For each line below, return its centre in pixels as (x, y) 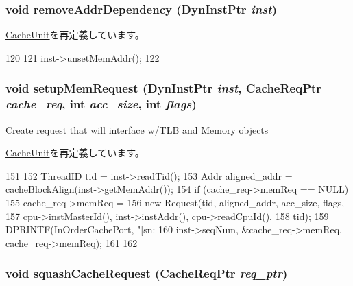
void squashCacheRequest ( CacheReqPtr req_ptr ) (147, 273)
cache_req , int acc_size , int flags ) (101, 104)
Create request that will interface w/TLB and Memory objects (137, 129)
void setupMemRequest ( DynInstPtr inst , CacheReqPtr (164, 88)
